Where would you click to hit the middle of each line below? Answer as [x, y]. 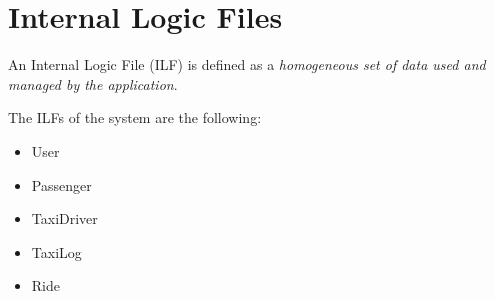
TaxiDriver [64, 218]
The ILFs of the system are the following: [135, 117]
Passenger [61, 184]
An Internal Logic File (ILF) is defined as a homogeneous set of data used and [247, 64]
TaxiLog [56, 251]
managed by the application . [93, 83]
